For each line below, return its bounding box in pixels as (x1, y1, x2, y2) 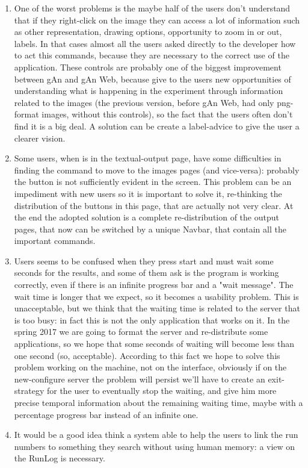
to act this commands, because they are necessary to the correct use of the (14, 49, 289, 61)
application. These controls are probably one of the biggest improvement (14, 60, 282, 73)
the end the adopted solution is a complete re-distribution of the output (14, 211, 279, 223)
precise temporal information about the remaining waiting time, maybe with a (14, 396, 303, 408)
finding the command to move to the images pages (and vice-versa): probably (14, 163, 300, 176)
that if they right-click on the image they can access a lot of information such (14, 13, 300, 26)
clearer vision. (14, 131, 66, 144)
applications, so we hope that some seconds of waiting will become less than (14, 337, 295, 350)
